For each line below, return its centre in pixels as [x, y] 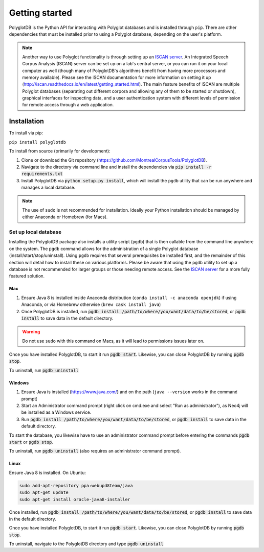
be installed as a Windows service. [56, 412]
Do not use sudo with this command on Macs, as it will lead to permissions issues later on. [113, 341]
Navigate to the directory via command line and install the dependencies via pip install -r [116, 167]
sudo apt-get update [44, 492]
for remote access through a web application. [68, 105]
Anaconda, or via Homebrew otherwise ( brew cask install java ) [91, 304]
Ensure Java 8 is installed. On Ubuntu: [47, 473]
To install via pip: [26, 133]
